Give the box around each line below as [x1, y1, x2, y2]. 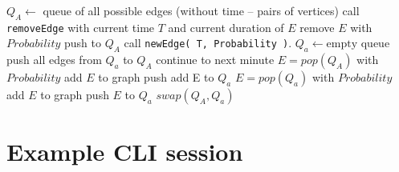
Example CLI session [6, 135, 243, 168]
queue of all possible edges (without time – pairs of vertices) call [43, 2, 360, 18]
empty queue [326, 38, 390, 50]
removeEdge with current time [6, 18, 155, 35]
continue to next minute [156, 51, 275, 68]
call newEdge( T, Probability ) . [124, 34, 292, 51]
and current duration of [168, 18, 284, 35]
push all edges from [6, 51, 102, 68]
